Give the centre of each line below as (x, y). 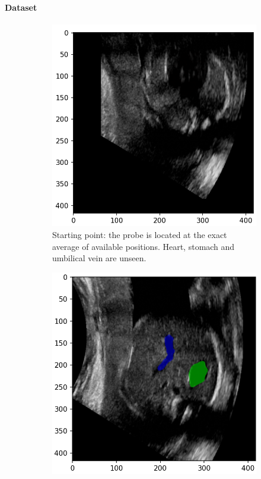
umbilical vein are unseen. (99, 258)
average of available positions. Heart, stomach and (144, 246)
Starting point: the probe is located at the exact (140, 234)
